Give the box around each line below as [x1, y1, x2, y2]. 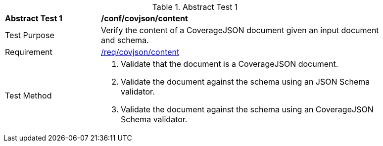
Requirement [5, 47, 52, 57]
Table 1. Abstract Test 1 [152, 2, 238, 12]
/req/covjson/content [101, 47, 180, 57]
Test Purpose [5, 30, 54, 40]
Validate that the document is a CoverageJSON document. [121, 59, 338, 69]
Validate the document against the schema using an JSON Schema [121, 77, 370, 87]
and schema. [101, 35, 149, 45]
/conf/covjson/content [101, 13, 188, 23]
